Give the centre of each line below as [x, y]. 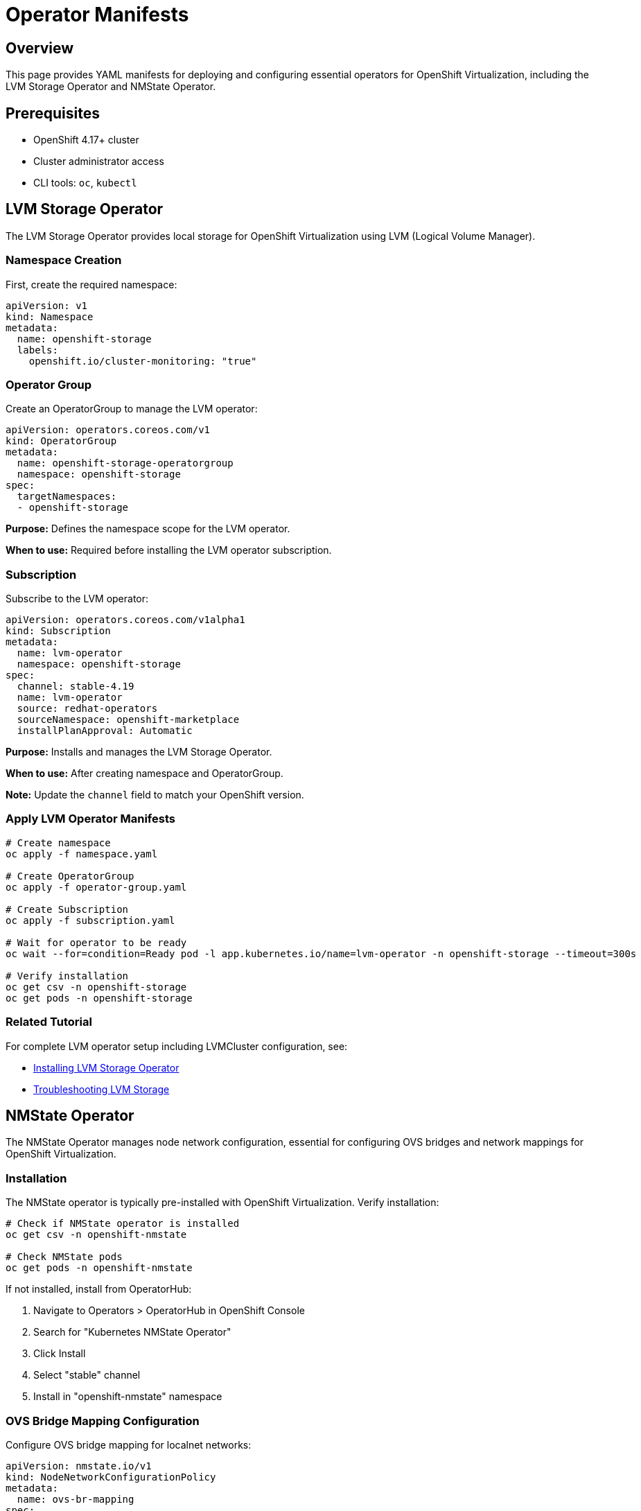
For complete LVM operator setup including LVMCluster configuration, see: [177, 1046]
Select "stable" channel [87, 1375]
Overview [40, 48]
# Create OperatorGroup [70, 876]
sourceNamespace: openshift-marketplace [128, 720]
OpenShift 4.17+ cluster [86, 140]
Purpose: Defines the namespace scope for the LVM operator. [148, 529]
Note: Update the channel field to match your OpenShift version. [155, 795]
